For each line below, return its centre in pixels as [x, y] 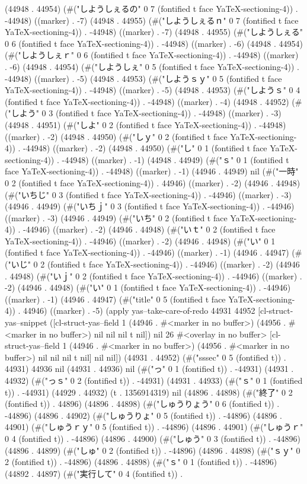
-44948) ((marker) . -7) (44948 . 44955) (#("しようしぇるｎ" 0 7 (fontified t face [152, 20]
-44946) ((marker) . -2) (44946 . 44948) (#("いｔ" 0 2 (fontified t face [149, 229]
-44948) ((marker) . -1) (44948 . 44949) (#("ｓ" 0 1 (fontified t [175, 159]
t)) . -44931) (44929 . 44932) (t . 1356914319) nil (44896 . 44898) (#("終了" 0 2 [149, 392]
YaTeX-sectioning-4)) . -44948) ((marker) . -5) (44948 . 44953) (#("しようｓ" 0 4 [153, 90]
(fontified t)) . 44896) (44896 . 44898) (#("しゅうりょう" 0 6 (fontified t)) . [142, 404]
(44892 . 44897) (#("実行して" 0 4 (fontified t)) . [94, 473]
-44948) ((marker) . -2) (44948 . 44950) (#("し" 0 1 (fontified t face [145, 148]
